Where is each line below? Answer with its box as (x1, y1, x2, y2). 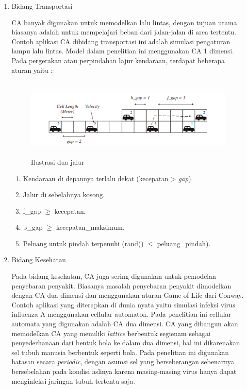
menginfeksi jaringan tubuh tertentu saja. (11, 375, 135, 386)
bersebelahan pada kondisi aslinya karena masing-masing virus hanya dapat (11, 366, 237, 376)
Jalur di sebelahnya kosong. (23, 189, 105, 200)
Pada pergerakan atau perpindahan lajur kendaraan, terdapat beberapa (11, 55, 225, 65)
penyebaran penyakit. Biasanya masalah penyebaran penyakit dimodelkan (11, 280, 231, 290)
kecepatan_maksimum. (56, 222, 125, 232)
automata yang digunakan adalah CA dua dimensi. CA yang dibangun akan (11, 319, 238, 329)
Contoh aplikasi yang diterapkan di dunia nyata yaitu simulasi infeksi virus (11, 299, 235, 309)
